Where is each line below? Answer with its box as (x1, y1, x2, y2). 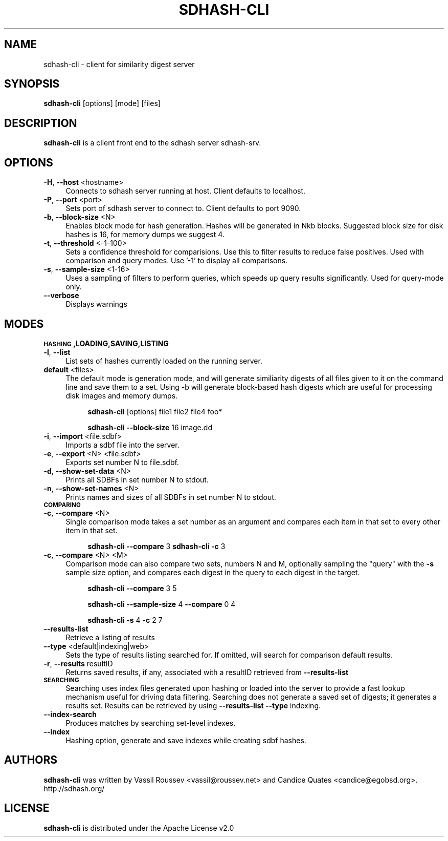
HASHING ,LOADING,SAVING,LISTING (43, 339, 169, 348)
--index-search (43, 709, 97, 719)
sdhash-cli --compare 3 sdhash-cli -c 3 (87, 541, 226, 551)
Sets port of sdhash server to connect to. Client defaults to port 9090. (65, 204, 301, 213)
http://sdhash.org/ (43, 784, 105, 793)
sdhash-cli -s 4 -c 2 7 (87, 615, 163, 624)
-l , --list (43, 347, 71, 356)
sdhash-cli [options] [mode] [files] (43, 99, 161, 108)
